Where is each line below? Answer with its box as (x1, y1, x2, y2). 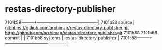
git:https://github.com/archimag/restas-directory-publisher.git (5, 24, 129, 30)
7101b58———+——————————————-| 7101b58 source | (5, 19, 135, 25)
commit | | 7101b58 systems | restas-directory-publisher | (5, 35, 120, 41)
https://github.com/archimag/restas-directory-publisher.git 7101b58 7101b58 (5, 30, 158, 35)
